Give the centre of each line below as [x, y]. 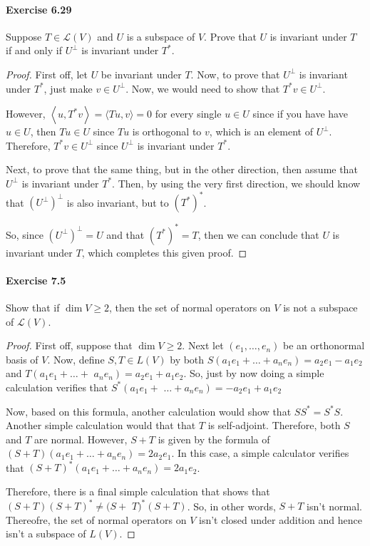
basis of [22, 359]
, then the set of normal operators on [190, 307]
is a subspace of [161, 36]
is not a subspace [320, 307]
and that [125, 234]
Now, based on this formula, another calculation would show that [149, 411]
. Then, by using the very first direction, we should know [236, 183]
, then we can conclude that [258, 234]
